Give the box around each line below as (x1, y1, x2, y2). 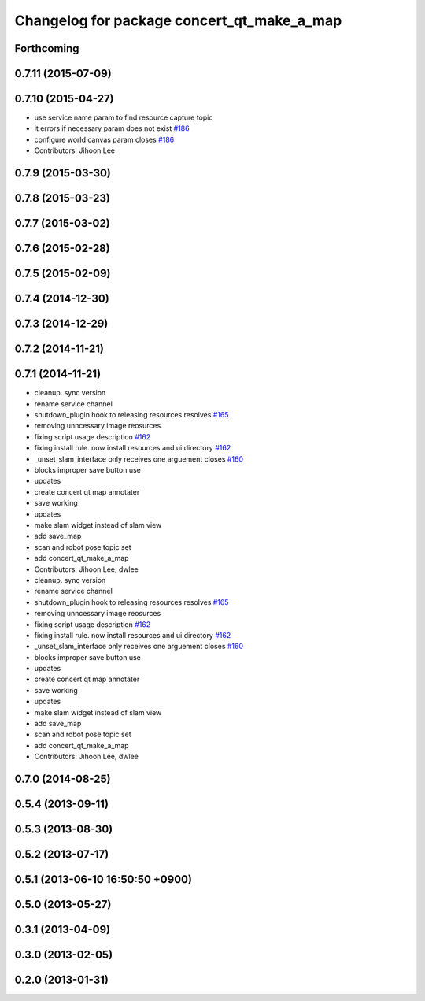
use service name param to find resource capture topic (34, 113, 213, 122)
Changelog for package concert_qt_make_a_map (14, 12, 342, 29)
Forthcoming (14, 42, 79, 55)
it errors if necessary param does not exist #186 (34, 124, 190, 133)
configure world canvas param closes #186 (34, 135, 175, 144)
